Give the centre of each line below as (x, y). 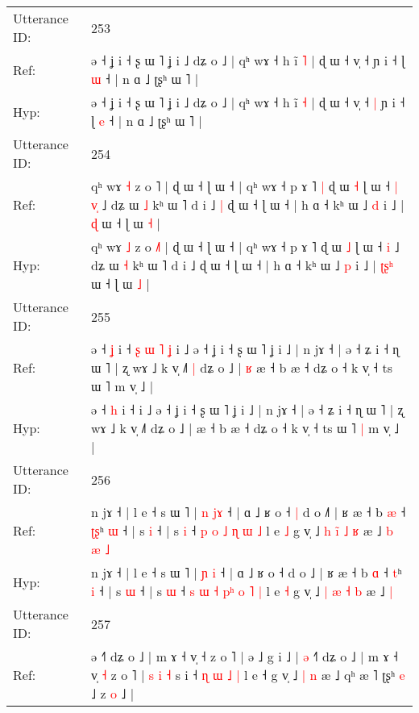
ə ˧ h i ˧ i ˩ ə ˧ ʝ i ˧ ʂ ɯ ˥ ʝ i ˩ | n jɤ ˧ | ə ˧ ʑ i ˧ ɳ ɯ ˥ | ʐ (247, 409)
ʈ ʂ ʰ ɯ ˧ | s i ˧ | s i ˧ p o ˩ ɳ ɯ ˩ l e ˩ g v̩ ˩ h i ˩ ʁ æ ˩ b (242, 530)
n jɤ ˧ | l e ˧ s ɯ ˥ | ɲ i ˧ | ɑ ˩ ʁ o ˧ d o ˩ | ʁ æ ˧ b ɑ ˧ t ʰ (247, 572)
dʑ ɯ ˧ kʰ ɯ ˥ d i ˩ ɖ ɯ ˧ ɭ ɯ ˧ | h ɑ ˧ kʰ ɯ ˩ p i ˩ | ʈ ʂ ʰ (242, 265)
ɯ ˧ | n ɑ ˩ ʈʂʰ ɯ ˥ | (145, 79)
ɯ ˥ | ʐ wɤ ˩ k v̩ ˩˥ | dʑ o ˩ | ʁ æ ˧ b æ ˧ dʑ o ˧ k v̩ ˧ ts (242, 367)
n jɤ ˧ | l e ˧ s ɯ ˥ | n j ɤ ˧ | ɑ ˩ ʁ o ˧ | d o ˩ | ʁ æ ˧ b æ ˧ (249, 512)
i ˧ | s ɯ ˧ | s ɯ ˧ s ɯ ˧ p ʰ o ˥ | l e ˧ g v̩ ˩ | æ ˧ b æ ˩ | (242, 591)
